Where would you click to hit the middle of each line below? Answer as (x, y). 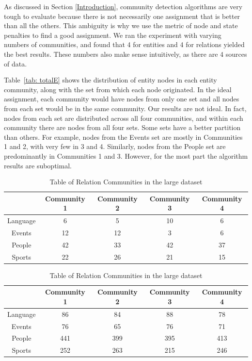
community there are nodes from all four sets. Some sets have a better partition (122, 127)
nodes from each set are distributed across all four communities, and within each (124, 118)
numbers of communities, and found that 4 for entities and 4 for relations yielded (124, 44)
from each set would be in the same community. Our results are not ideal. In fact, (125, 108)
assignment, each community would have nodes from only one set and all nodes (122, 99)
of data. (16, 63)
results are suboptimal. (38, 165)
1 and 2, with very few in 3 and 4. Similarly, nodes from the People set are (115, 146)
